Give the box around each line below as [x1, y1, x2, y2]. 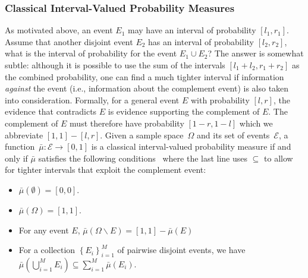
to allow [264, 151, 293, 164]
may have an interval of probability [128, 24, 256, 36]
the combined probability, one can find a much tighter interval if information [5, 70, 284, 83]
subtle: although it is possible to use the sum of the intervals [5, 59, 225, 71]
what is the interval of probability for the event [5, 47, 177, 59]
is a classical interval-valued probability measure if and [91, 140, 291, 153]
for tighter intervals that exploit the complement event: [5, 163, 206, 176]
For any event [18, 223, 69, 236]
